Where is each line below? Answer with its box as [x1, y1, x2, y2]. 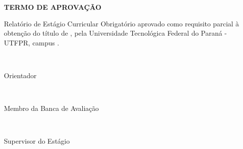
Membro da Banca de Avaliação [4, 103, 99, 113]
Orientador [4, 70, 37, 80]
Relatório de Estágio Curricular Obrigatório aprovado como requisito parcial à [4, 18, 239, 28]
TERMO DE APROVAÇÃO [4, 2, 101, 12]
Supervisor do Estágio [4, 136, 70, 146]
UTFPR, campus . [4, 37, 59, 47]
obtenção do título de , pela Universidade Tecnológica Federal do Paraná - [4, 28, 227, 38]
